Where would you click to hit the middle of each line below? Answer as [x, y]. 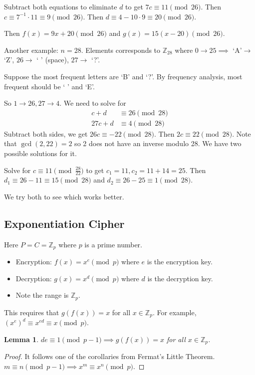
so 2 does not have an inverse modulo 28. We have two [158, 143]
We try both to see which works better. [64, 197]
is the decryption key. [180, 278]
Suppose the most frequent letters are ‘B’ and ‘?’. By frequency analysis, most [123, 76]
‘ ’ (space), [53, 60]
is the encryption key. [180, 262]
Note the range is [42, 295]
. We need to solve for [93, 103]
